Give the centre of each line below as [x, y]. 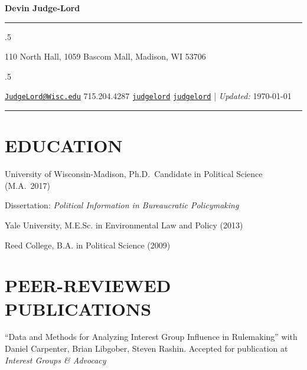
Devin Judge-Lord [43, 8]
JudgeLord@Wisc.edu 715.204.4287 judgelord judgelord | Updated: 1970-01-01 [148, 96]
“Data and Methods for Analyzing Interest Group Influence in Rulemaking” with [151, 337]
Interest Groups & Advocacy [55, 360]
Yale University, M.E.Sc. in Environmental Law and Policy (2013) [124, 225]
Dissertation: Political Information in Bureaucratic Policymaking [122, 205]
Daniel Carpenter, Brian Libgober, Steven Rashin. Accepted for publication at [146, 348]
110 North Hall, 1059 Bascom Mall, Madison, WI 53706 [105, 56]
